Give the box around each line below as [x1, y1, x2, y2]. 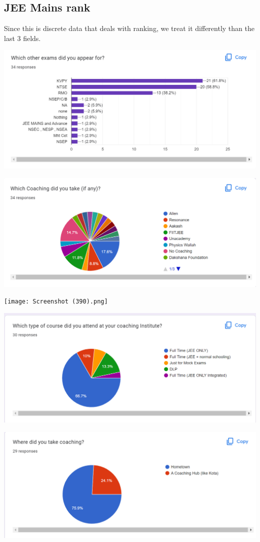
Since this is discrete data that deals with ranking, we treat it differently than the [4, 23, 254, 33]
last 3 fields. [4, 32, 41, 43]
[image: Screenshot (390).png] [4, 298, 108, 305]
